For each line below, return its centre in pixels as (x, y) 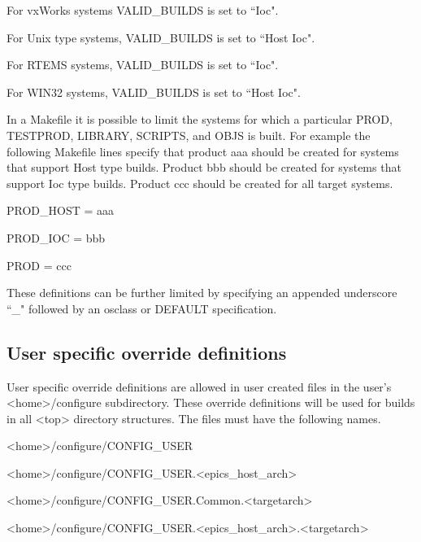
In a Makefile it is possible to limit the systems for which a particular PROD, (200, 119)
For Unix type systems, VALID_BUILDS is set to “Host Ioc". (161, 37)
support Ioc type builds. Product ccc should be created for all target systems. (200, 183)
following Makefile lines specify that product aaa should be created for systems (203, 151)
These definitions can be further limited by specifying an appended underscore (202, 293)
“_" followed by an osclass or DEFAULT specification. (142, 308)
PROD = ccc (39, 265)
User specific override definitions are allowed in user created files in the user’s (199, 386)
